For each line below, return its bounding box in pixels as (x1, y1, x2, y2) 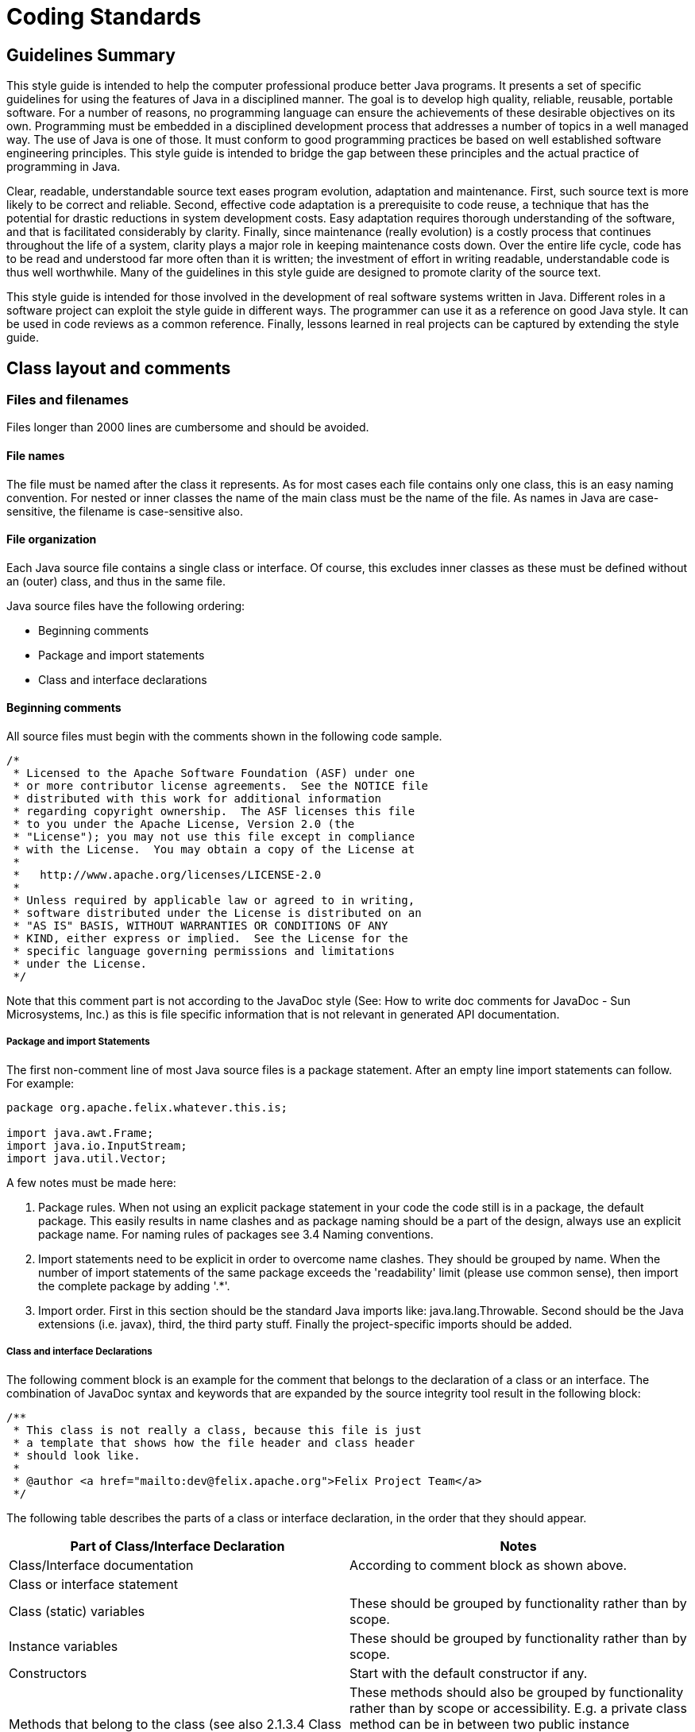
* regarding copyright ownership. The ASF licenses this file (13, 805, 415, 818)
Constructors (9, 1664, 87, 1681)
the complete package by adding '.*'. (38, 1278, 230, 1293)
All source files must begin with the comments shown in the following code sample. (6, 729, 442, 744)
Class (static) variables (9, 1602, 145, 1619)
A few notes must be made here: (6, 1175, 176, 1189)
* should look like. (13, 1448, 141, 1462)
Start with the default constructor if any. (349, 1664, 588, 1681)
